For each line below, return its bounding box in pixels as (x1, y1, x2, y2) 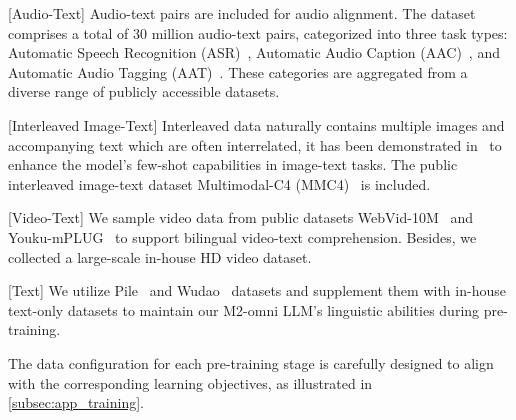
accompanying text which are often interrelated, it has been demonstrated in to (8, 134, 502, 155)
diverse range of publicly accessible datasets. (8, 81, 280, 102)
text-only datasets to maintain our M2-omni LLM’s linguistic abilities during (8, 299, 480, 320)
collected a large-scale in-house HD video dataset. (8, 246, 312, 267)
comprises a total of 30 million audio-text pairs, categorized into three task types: (8, 22, 508, 43)
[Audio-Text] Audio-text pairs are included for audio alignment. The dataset (8, 3, 476, 23)
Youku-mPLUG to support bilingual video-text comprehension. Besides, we (8, 226, 477, 247)
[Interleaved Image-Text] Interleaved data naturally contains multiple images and (8, 114, 505, 135)
